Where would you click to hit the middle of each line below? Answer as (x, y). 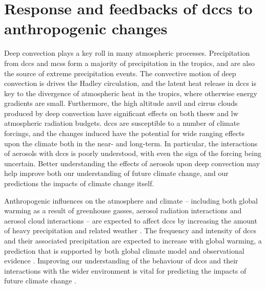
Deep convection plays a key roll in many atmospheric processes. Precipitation (127, 53)
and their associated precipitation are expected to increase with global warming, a (133, 240)
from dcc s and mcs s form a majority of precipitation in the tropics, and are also (129, 63)
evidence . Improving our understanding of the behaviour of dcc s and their (121, 261)
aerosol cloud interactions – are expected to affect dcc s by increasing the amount (131, 220)
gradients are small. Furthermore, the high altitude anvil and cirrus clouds (121, 103)
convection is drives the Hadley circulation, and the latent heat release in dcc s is (130, 83)
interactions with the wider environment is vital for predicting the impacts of (125, 270)
